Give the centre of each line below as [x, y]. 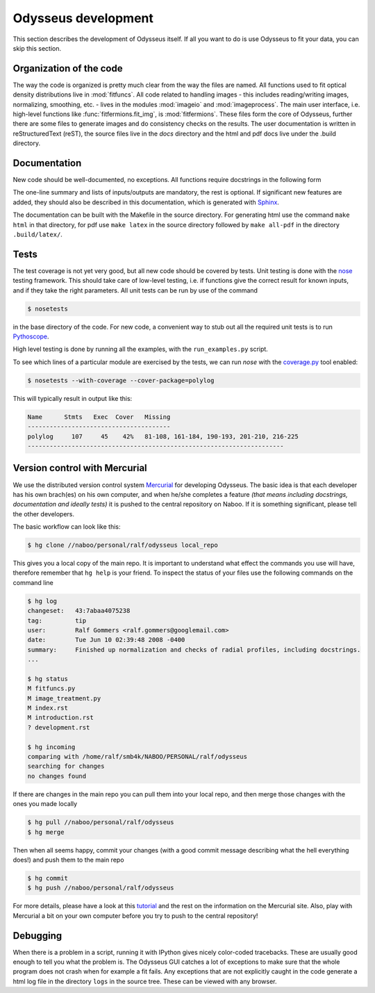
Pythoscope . [31, 336]
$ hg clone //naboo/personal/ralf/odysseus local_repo [123, 545]
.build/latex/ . [37, 235]
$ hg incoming [51, 747]
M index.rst [48, 708]
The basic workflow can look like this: [67, 527]
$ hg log [42, 601]
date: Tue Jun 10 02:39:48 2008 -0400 [106, 640]
